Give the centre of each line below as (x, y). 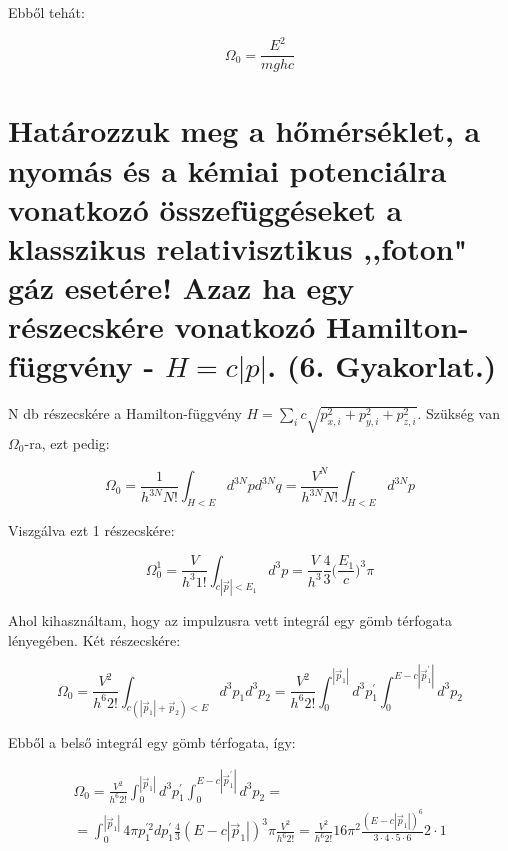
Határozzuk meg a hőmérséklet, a (244, 130)
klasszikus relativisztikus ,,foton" (238, 247)
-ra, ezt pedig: (67, 442)
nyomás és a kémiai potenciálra (227, 169)
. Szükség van (458, 413)
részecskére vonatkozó (162, 326)
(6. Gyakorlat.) (391, 365)
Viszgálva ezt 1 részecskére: (91, 530)
